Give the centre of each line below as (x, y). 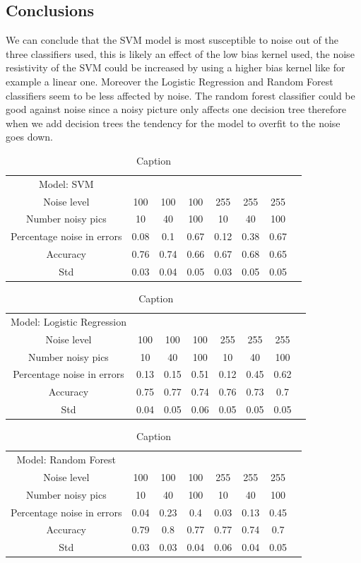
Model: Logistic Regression (69, 321)
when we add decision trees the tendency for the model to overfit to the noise (173, 123)
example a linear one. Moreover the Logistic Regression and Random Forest (170, 81)
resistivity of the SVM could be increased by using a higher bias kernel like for (176, 67)
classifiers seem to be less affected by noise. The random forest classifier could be (180, 95)
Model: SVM (66, 183)
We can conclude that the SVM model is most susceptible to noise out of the (172, 40)
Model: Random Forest (66, 460)
